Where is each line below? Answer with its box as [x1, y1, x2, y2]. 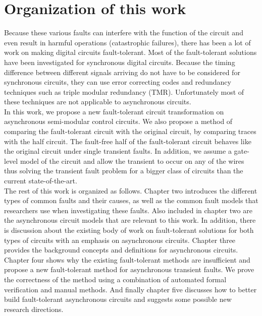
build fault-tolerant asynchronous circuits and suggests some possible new [4, 294, 232, 304]
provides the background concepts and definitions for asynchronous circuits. [4, 244, 238, 255]
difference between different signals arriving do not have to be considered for [4, 67, 240, 77]
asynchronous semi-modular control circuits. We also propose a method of [4, 116, 233, 127]
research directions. [4, 303, 64, 314]
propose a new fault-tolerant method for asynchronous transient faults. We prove [4, 264, 254, 275]
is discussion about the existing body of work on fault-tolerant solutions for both [4, 225, 254, 235]
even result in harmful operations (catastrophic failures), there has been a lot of [4, 37, 251, 47]
